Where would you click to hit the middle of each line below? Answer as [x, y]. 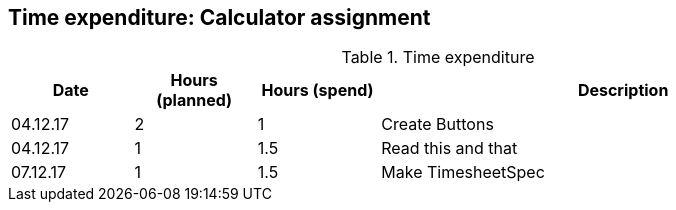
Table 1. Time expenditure [438, 57]
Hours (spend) [317, 90]
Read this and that [449, 148]
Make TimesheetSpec [463, 172]
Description [623, 90]
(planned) [194, 100]
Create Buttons [437, 124]
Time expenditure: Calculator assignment [219, 17]
